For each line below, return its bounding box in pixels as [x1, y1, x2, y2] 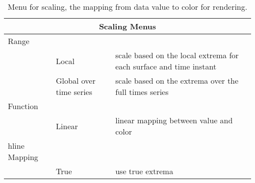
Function [8, 100, 38, 112]
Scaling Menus [99, 21, 156, 32]
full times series [115, 86, 169, 97]
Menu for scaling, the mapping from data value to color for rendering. [7, 1, 248, 12]
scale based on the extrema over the [115, 75, 239, 86]
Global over [56, 75, 96, 86]
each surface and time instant [115, 61, 217, 72]
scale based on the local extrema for [115, 49, 239, 61]
